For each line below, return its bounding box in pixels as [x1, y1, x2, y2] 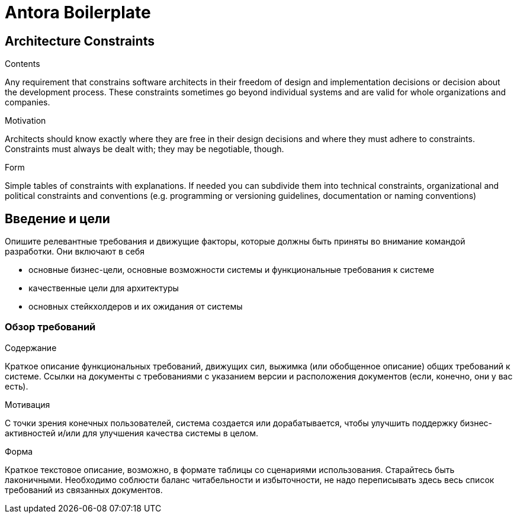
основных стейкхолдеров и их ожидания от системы [28, 301, 243, 312]
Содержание [5, 342, 57, 353]
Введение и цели [5, 211, 110, 226]
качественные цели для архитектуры [28, 283, 179, 294]
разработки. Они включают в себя [5, 246, 144, 257]
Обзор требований [5, 321, 96, 333]
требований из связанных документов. [5, 484, 163, 495]
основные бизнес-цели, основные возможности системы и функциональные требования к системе [28, 265, 435, 275]
